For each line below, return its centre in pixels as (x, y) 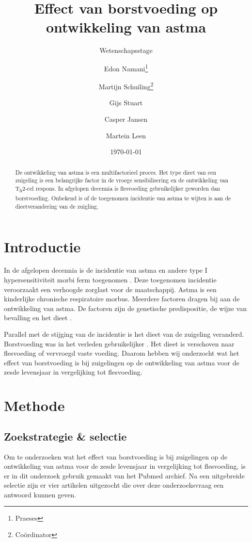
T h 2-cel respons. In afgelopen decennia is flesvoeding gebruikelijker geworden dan (118, 189)
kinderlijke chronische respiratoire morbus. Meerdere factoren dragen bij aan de (122, 299)
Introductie (42, 247)
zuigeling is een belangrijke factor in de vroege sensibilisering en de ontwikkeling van (122, 180)
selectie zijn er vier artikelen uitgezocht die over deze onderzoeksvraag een (114, 485)
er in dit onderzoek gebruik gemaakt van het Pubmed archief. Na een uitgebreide (124, 475)
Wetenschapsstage (126, 50)
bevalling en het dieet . (38, 318)
